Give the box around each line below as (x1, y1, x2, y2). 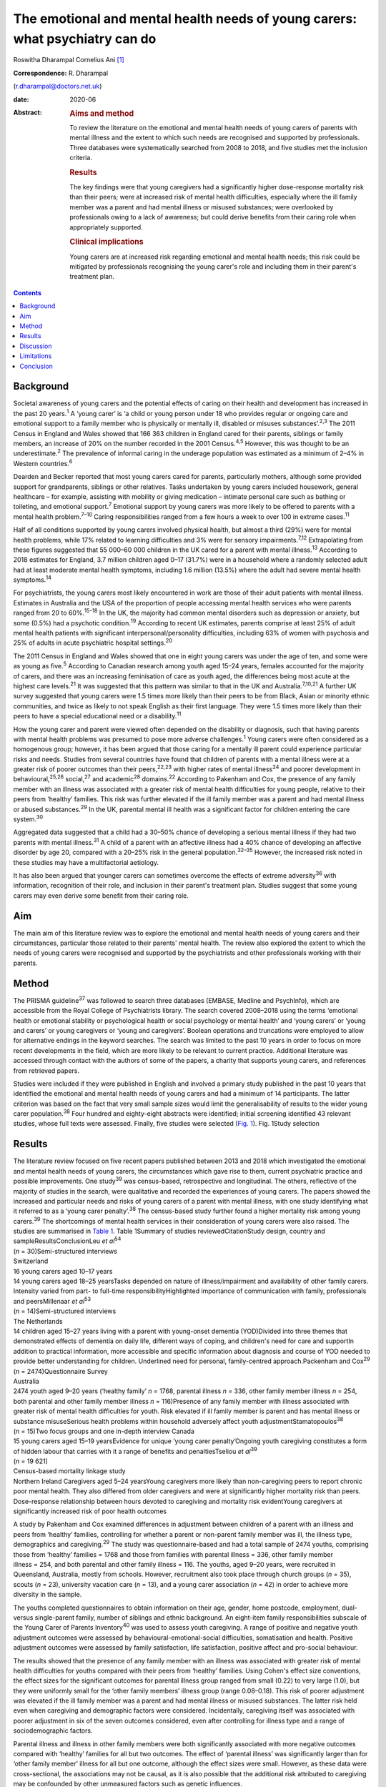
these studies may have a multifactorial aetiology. (13, 858, 159, 866)
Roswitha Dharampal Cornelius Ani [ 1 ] (13, 56, 124, 64)
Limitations (19, 352, 52, 360)
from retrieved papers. (13, 1066, 80, 1075)
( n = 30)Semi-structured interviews (13, 1247, 118, 1255)
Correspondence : (13, 69, 67, 77)
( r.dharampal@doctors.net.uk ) (13, 82, 102, 91)
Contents (13, 288, 42, 297)
